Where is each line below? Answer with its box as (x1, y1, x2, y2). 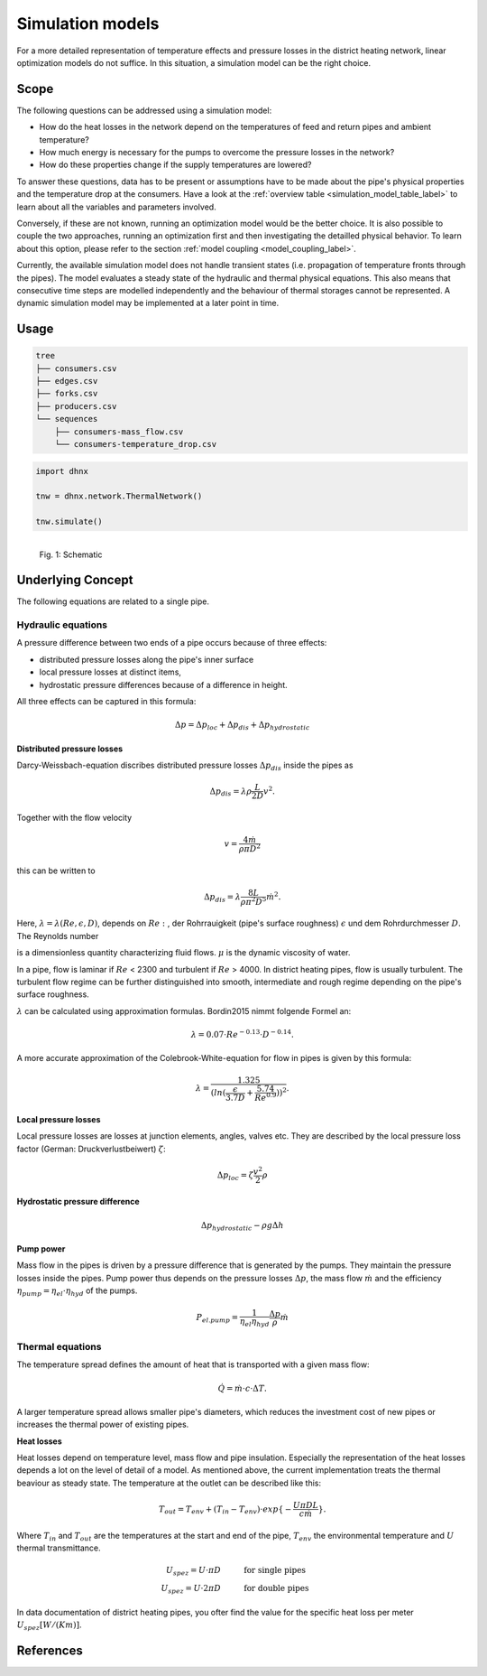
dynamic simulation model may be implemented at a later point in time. (16, 298, 280, 309)
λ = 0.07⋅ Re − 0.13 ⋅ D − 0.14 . (190, 1028, 295, 1039)
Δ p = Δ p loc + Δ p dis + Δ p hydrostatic (174, 720, 310, 731)
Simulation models (16, 14, 160, 33)
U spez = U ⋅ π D (165, 1565, 221, 1578)
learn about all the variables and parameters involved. (16, 201, 216, 212)
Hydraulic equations (16, 619, 108, 631)
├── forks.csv (35, 388, 98, 399)
